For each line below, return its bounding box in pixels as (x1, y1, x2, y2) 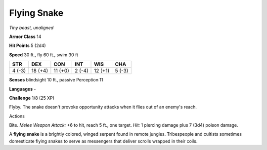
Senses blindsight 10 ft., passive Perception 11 (9, 77, 103, 83)
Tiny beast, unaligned (9, 25, 54, 31)
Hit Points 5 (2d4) (9, 42, 46, 49)
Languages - (9, 86, 36, 92)
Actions (9, 113, 25, 119)
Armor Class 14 (9, 34, 42, 39)
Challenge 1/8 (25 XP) (9, 95, 54, 101)
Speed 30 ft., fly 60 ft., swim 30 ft (9, 52, 79, 58)
